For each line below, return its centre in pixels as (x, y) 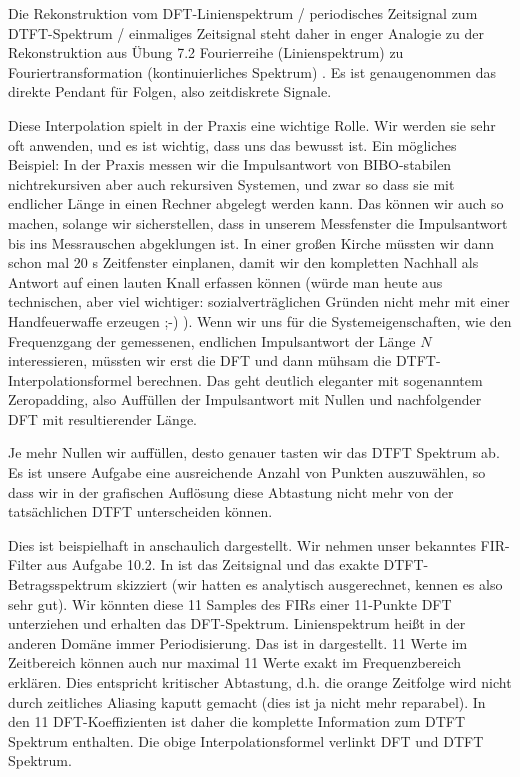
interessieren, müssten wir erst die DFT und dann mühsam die (200, 360)
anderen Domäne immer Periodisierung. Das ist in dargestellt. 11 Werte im (238, 642)
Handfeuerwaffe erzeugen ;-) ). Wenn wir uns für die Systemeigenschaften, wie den (260, 320)
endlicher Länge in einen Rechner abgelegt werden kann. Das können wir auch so (256, 203)
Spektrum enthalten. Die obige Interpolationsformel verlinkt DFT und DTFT (246, 740)
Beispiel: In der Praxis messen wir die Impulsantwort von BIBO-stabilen (230, 164)
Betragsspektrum (60, 584)
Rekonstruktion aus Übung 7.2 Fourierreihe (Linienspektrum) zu (206, 52)
